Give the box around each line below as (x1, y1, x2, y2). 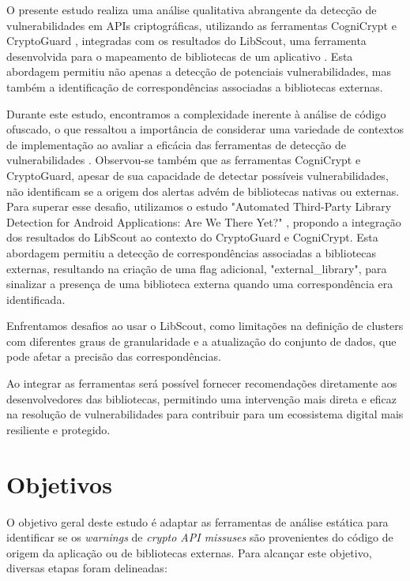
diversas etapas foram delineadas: (6, 560, 167, 576)
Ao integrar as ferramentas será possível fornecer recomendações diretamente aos (6, 375, 397, 392)
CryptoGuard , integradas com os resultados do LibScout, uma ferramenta (6, 32, 367, 49)
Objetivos (6, 467, 112, 500)
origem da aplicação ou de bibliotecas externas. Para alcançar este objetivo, (6, 544, 372, 560)
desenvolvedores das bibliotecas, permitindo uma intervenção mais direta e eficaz (6, 390, 397, 407)
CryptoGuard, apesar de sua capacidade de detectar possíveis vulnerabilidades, (6, 167, 389, 183)
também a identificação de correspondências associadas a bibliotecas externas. (6, 78, 383, 95)
